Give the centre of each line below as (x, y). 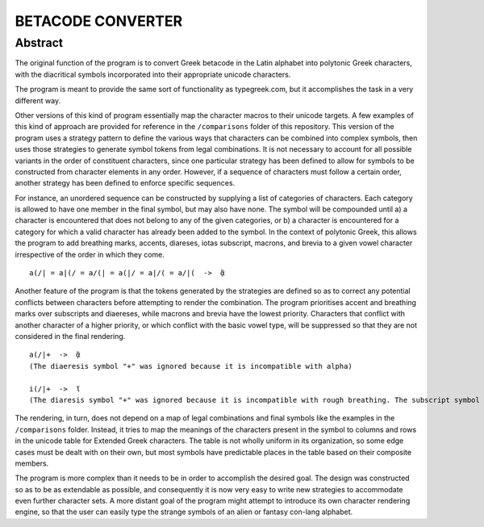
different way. (38, 100)
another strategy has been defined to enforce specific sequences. (125, 183)
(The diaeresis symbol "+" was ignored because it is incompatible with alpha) (191, 366)
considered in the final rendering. (70, 336)
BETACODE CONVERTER (99, 21)
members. (32, 463)
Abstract (39, 43)
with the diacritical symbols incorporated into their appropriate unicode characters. (153, 74)
